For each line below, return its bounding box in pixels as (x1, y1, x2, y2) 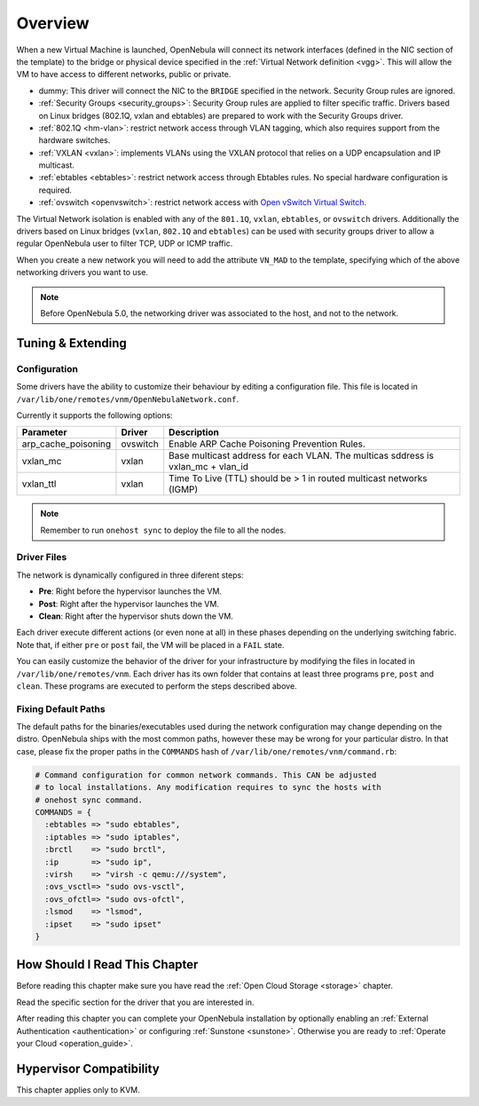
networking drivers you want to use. (16, 267, 148, 278)
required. (38, 185, 73, 195)
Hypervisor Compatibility (16, 1061, 160, 1076)
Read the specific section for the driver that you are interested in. (16, 997, 255, 1007)
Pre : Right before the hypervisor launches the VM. (38, 586, 222, 596)
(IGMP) (169, 484, 199, 496)
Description (169, 426, 219, 438)
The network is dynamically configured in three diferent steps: (16, 569, 244, 581)
